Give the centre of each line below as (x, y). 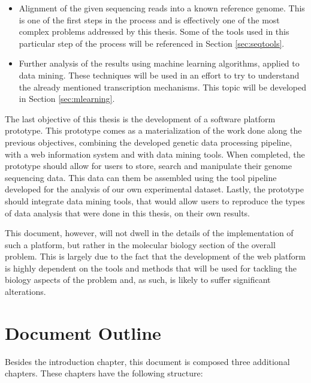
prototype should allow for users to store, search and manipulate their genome (148, 166)
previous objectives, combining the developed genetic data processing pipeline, (149, 142)
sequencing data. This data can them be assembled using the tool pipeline (141, 177)
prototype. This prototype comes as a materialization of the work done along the (153, 130)
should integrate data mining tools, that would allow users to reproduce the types (155, 200)
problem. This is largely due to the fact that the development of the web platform (155, 256)
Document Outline (83, 332)
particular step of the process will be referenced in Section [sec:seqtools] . (152, 43)
